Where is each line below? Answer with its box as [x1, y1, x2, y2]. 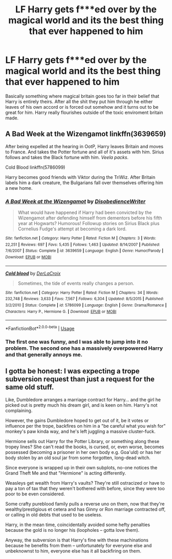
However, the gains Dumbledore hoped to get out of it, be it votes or [5, 417, 149, 424]
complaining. [5, 407, 33, 413]
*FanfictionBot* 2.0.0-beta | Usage [5, 325, 75, 331]
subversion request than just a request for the [5, 375, 155, 384]
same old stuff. [5, 383, 54, 392]
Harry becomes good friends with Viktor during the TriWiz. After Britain [5, 174, 156, 180]
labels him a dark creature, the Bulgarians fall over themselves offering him [5, 179, 164, 186]
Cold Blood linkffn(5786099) [5, 164, 66, 170]
